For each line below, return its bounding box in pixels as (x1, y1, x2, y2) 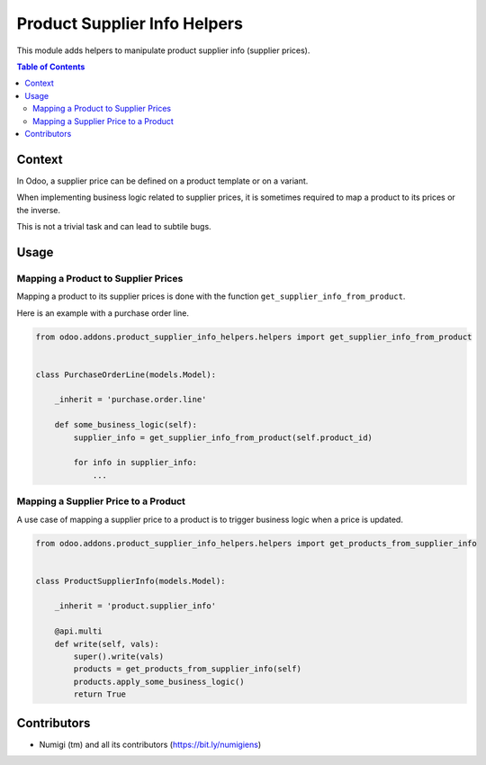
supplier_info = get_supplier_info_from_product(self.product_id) (73, 432, 373, 443)
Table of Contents (16, 61, 85, 72)
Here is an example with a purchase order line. (16, 307, 189, 319)
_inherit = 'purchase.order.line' (54, 394, 207, 405)
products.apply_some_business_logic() (73, 676, 245, 687)
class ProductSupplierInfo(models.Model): (35, 576, 226, 586)
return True (73, 689, 126, 699)
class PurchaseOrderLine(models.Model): (35, 369, 216, 380)
